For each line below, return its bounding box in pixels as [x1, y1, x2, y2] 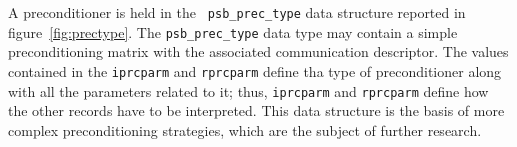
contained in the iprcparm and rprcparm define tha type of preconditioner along [8, 60, 502, 81]
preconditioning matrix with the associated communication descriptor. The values [8, 41, 509, 62]
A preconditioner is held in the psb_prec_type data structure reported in [8, 2, 466, 22]
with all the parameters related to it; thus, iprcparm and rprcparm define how [8, 80, 489, 101]
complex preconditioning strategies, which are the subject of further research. [8, 119, 482, 140]
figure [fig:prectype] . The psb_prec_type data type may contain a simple [8, 21, 458, 42]
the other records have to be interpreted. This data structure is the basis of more [8, 100, 505, 121]
